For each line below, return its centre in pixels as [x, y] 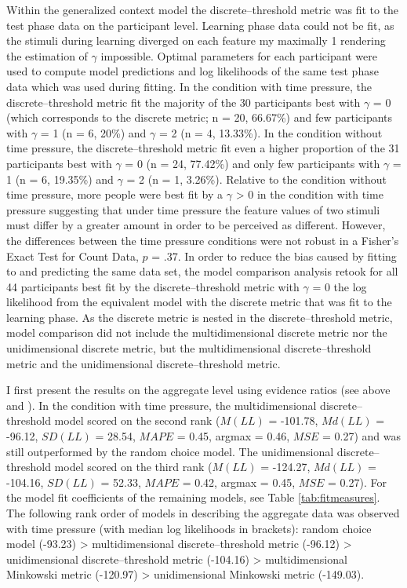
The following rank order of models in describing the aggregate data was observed [203, 513]
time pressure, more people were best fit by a [115, 194]
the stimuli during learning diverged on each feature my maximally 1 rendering [196, 40]
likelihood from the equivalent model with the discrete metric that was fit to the [199, 302]
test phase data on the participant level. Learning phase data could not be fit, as [200, 25]
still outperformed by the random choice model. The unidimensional [170, 451]
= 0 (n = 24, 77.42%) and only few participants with [253, 163]
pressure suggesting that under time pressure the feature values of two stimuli [193, 209]
